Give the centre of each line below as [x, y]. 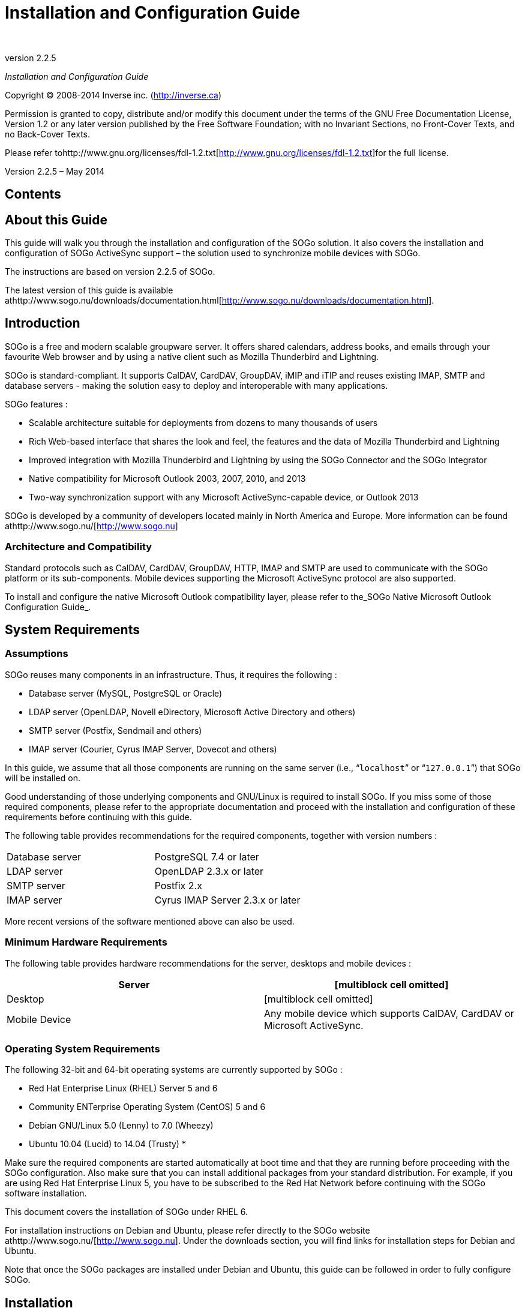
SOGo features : [36, 404]
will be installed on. [43, 778]
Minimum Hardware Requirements [86, 942]
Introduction [43, 323]
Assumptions [37, 654]
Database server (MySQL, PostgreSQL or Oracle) [126, 693]
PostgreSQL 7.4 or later [207, 856]
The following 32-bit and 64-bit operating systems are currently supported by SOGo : [174, 1070]
